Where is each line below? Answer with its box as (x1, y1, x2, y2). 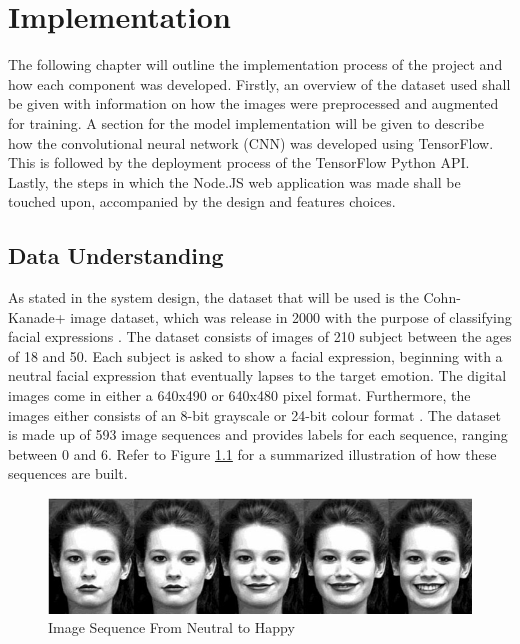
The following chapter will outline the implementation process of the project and (8, 54, 503, 75)
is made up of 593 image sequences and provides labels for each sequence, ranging (8, 424, 508, 445)
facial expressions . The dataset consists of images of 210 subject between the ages (8, 326, 512, 347)
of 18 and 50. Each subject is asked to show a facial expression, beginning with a (8, 345, 503, 366)
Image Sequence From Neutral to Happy (48, 617, 295, 638)
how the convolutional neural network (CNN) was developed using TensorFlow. (8, 132, 494, 153)
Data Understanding (8, 240, 224, 271)
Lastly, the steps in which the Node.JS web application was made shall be (8, 171, 461, 192)
